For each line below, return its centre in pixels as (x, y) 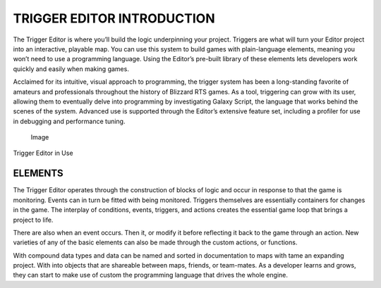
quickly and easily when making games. (71, 69)
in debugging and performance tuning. (69, 121)
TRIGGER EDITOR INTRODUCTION (114, 18)
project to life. (33, 220)
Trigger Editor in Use (43, 153)
